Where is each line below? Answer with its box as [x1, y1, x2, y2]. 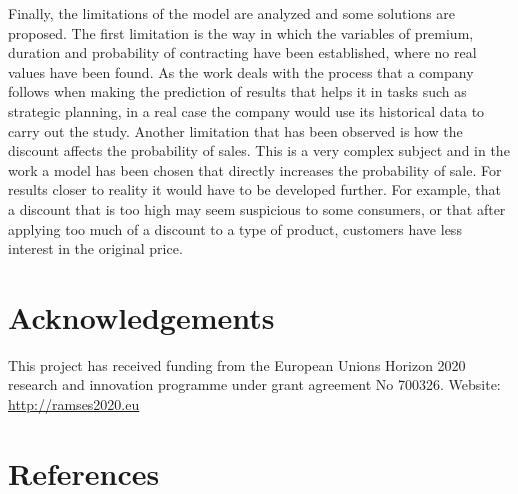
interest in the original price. [8, 238, 183, 259]
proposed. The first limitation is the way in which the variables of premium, [8, 22, 474, 43]
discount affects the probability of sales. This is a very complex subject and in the [8, 140, 510, 161]
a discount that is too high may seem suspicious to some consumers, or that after [8, 198, 506, 219]
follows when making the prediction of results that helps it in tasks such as [8, 81, 467, 102]
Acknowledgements [8, 296, 275, 337]
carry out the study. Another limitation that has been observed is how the [8, 120, 463, 141]
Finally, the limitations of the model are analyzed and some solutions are [8, 3, 456, 23]
